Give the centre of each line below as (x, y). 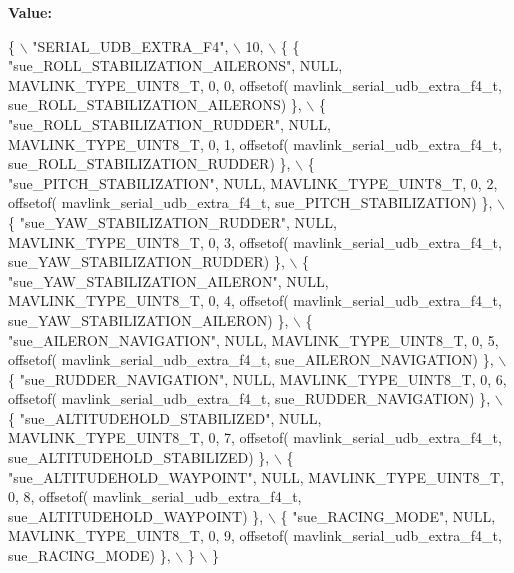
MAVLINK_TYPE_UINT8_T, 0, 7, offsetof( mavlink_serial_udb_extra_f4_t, (255, 437)
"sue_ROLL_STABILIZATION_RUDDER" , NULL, (169, 123)
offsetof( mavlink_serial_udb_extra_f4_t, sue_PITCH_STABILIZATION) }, (250, 202)
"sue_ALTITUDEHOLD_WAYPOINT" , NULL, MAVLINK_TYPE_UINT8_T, (256, 476)
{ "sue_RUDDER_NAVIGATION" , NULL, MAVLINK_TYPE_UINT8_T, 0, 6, (257, 378)
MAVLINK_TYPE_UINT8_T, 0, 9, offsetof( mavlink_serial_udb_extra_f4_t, (255, 535)
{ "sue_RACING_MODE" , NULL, (388, 515)
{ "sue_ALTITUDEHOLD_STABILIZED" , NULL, (165, 417)
